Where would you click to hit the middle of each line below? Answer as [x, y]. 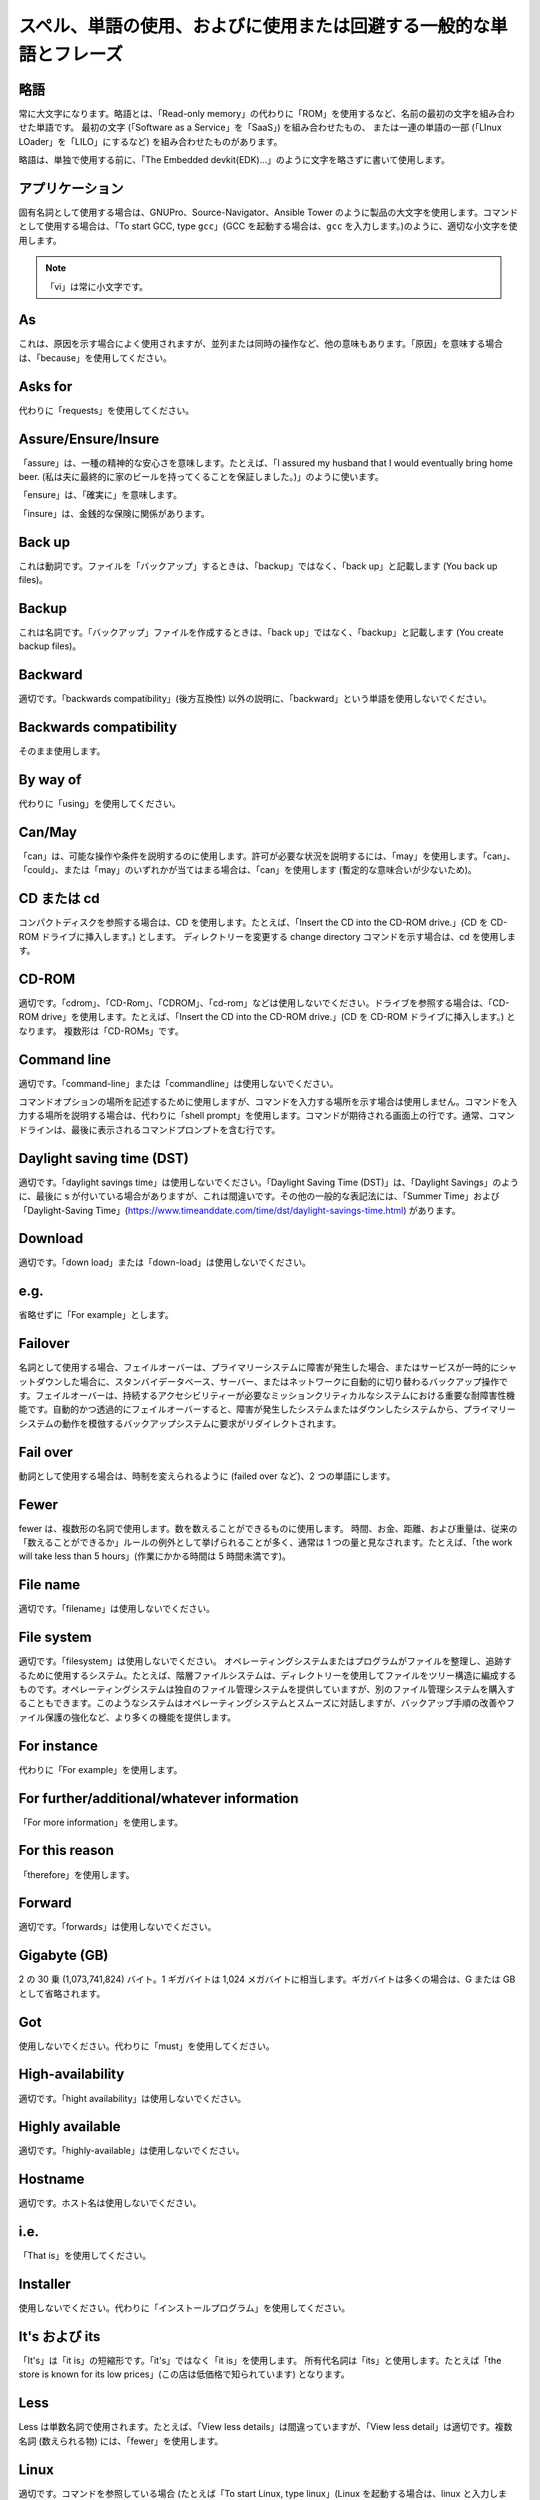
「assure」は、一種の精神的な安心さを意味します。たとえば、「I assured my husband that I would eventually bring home [266, 462]
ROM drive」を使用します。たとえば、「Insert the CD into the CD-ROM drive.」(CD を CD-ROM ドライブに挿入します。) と [267, 1017]
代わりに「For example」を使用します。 [100, 1769]
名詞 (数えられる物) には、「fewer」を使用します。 [121, 2441]
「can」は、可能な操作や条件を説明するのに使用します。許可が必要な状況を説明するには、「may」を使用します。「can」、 [267, 856]
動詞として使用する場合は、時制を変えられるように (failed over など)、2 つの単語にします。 [207, 1476]
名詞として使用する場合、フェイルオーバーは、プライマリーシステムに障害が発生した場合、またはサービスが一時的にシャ [267, 1367]
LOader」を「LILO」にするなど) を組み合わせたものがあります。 [150, 141]
